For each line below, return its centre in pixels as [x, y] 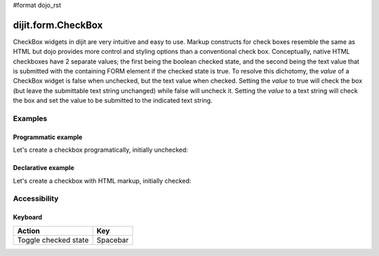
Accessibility [36, 199]
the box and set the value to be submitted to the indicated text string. [113, 101]
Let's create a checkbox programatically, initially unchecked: [101, 150]
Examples [30, 119]
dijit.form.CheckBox [58, 25]
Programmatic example [48, 137]
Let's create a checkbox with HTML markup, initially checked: [102, 180]
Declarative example [44, 168]
